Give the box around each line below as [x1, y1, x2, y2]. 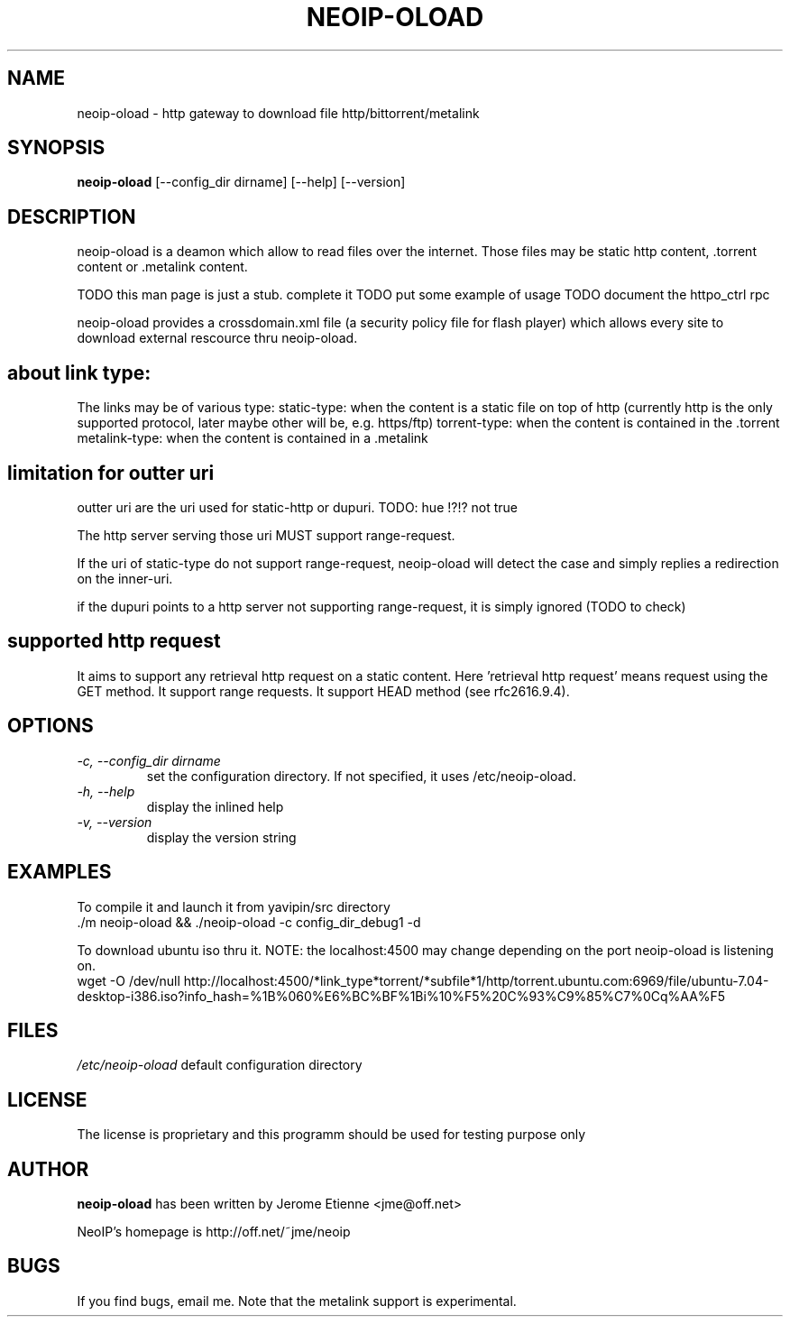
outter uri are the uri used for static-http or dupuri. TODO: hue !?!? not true [77, 499, 519, 515]
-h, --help [77, 783, 135, 799]
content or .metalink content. [77, 259, 248, 275]
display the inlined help [146, 798, 284, 814]
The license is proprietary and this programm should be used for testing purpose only [77, 1126, 586, 1143]
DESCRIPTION [7, 205, 136, 228]
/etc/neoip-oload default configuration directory [77, 1057, 363, 1073]
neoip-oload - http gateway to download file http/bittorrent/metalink [77, 105, 480, 121]
